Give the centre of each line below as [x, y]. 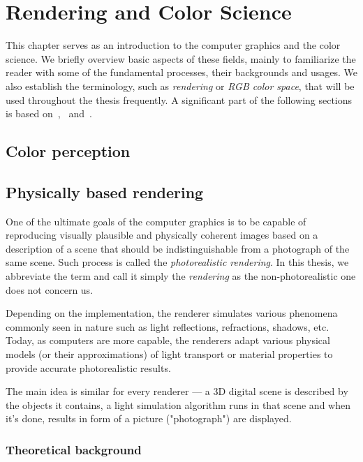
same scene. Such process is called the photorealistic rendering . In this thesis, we [177, 262]
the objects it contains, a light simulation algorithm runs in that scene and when [178, 404]
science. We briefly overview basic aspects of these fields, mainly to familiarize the [181, 58]
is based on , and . [49, 113]
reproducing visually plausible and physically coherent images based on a [162, 235]
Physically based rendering [105, 192]
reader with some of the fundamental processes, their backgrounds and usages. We [181, 72]
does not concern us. [50, 289]
